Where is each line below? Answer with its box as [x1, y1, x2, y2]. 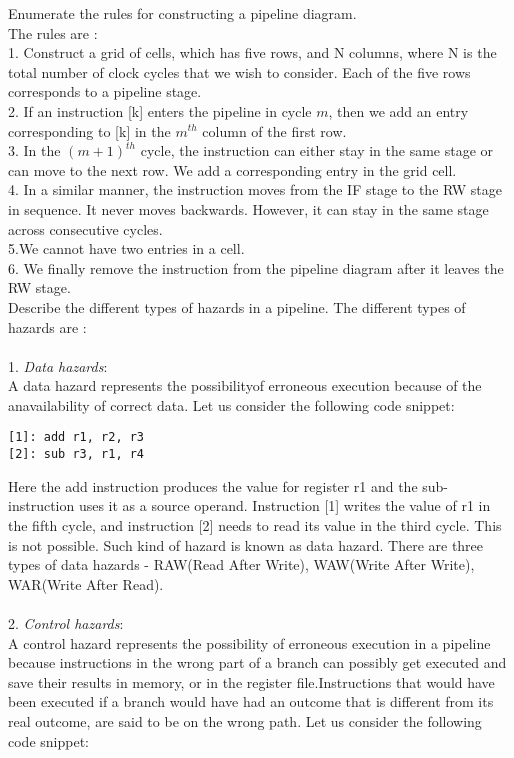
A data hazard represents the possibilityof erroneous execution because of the [8, 375, 482, 396]
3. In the [8, 140, 61, 161]
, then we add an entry [328, 100, 469, 121]
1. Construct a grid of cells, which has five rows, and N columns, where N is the [8, 42, 497, 63]
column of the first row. [202, 120, 347, 141]
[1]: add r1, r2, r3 [8, 430, 145, 445]
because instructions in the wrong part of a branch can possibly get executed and [8, 652, 507, 673]
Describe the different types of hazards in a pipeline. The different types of [8, 296, 466, 317]
